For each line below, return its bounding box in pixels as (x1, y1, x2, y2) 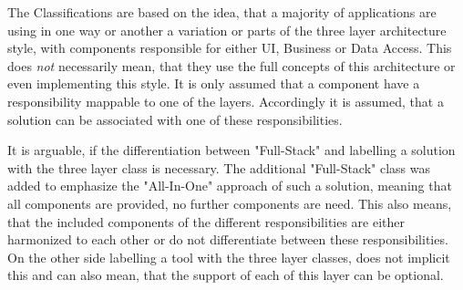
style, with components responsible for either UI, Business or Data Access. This (7, 38, 452, 57)
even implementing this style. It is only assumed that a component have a (7, 74, 420, 93)
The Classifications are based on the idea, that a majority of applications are (7, 3, 437, 21)
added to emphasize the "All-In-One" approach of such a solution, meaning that (7, 176, 452, 195)
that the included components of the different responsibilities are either (7, 212, 406, 231)
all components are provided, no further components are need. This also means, (7, 193, 452, 212)
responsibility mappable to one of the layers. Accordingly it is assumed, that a (7, 91, 444, 110)
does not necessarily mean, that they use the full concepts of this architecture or (7, 56, 456, 75)
